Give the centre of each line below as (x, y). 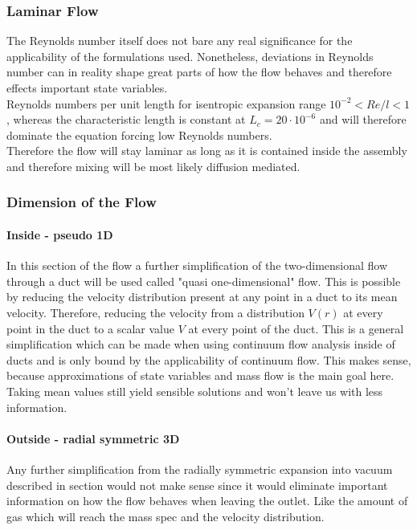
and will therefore (363, 119)
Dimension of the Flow (82, 202)
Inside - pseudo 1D (60, 234)
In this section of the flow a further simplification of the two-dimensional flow (197, 265)
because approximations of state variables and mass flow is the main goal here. (200, 375)
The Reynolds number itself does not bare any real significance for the (180, 41)
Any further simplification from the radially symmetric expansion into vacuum (200, 469)
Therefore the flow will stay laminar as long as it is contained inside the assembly (207, 151)
